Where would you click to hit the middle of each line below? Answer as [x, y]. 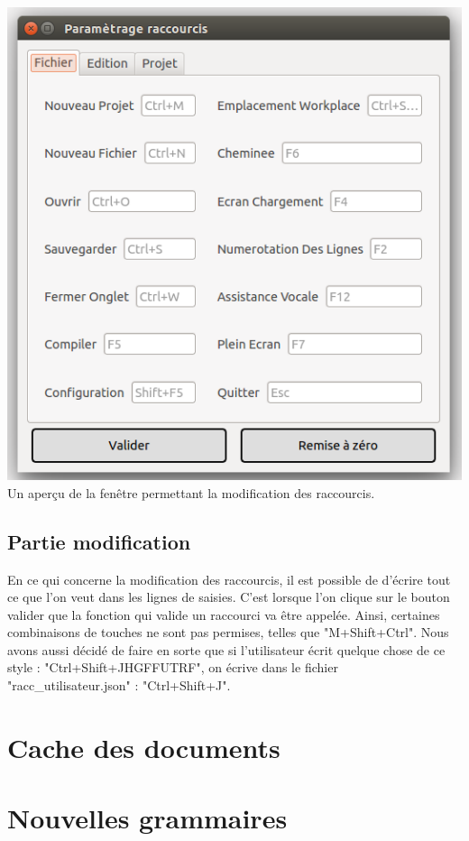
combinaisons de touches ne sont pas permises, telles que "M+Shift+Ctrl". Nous [228, 632]
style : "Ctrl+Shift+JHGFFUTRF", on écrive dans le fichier [173, 667]
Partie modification [99, 541]
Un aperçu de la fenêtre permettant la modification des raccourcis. [191, 492]
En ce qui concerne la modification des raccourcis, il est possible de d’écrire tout [229, 579]
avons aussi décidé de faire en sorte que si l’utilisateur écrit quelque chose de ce [226, 649]
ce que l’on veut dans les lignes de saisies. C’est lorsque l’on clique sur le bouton [229, 597]
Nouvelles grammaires [147, 818]
